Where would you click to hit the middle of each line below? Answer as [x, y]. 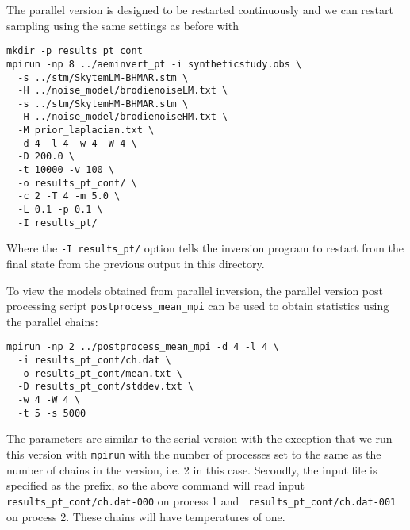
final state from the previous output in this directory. [136, 264]
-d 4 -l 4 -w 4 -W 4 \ [77, 143]
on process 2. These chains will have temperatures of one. [146, 516]
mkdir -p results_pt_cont [75, 51]
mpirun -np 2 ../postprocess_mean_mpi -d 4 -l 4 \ [143, 347]
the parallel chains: [52, 321]
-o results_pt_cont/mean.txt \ [100, 373]
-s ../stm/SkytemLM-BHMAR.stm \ [103, 77]
